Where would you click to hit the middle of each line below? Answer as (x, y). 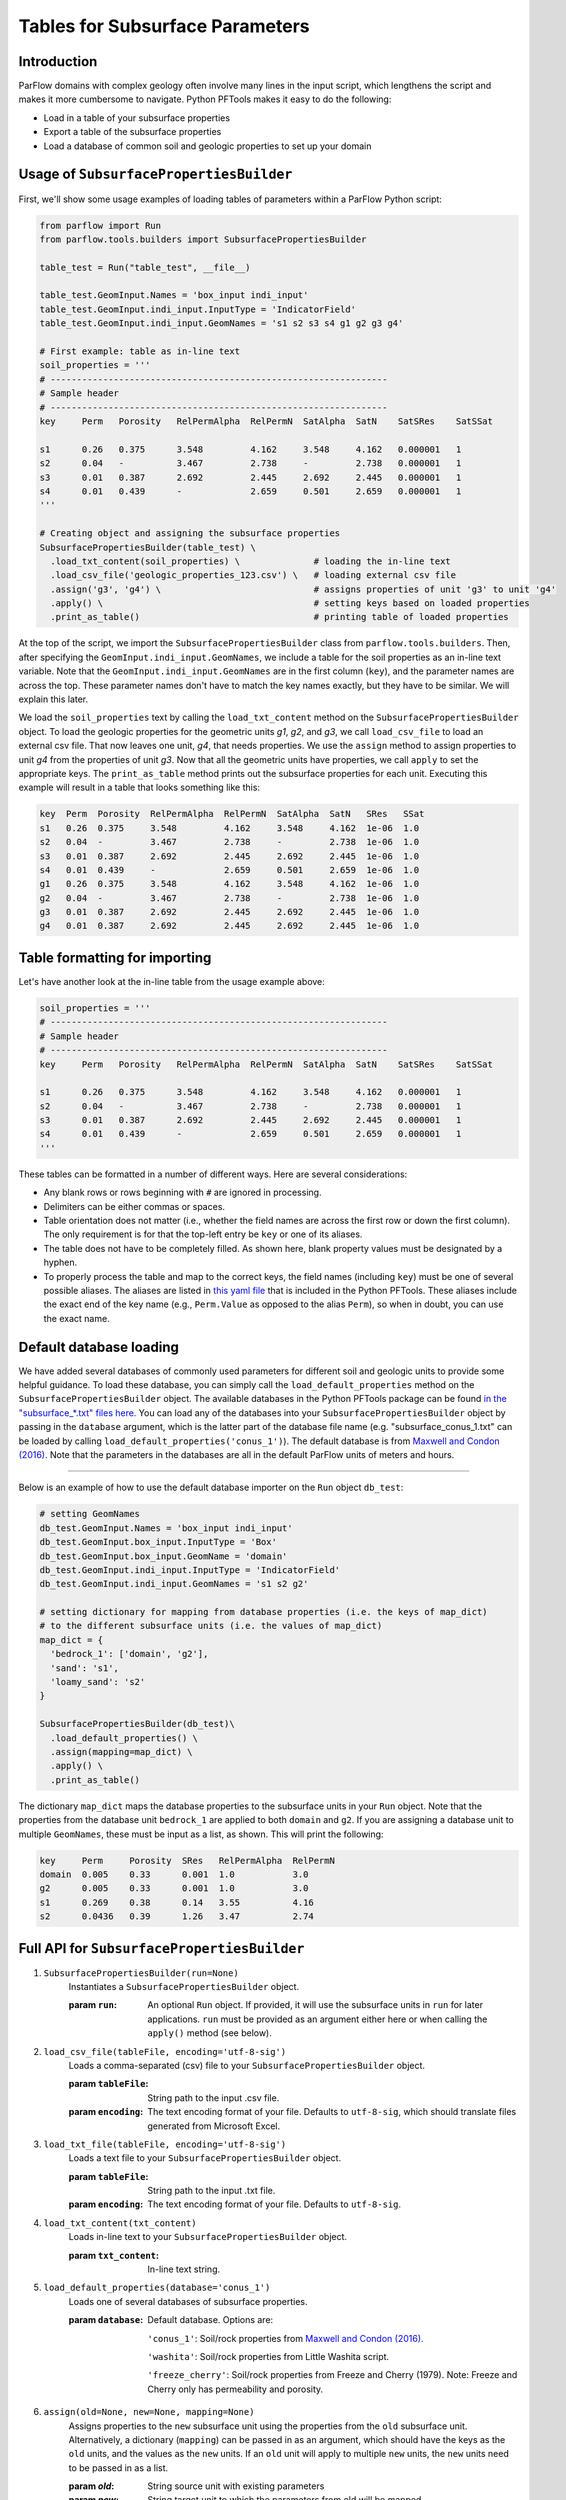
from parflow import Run (100, 225)
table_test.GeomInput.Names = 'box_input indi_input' (174, 295)
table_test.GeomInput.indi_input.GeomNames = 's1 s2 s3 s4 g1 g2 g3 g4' (221, 323)
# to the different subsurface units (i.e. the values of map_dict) (211, 1626)
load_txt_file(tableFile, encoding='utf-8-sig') (165, 2144)
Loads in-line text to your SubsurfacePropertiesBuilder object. (208, 2237)
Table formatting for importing (115, 957)
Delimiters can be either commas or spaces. (134, 1206)
